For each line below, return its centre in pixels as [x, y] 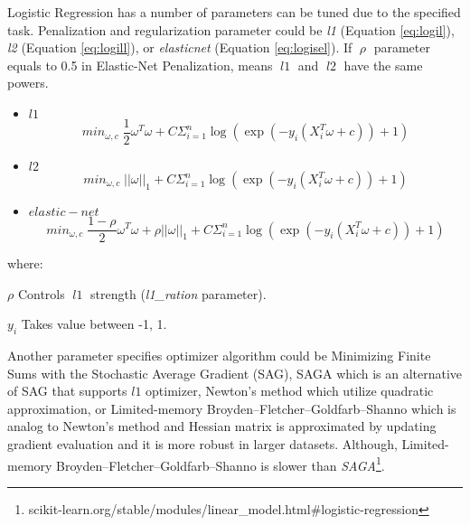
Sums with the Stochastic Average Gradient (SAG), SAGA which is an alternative [235, 373]
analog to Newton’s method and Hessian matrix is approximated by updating [222, 426]
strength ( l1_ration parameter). [179, 293]
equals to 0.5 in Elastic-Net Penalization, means [140, 65]
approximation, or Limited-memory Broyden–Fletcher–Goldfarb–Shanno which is [232, 408]
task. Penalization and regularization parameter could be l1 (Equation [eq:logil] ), [231, 29]
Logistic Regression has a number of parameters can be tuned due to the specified [234, 12]
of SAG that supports [67, 391]
